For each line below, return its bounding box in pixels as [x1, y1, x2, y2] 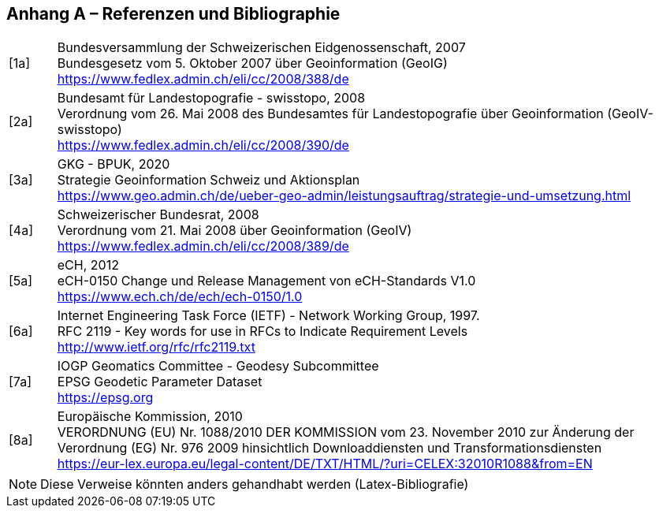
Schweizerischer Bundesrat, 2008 [57, 207, 259, 223]
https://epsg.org [57, 389, 154, 406]
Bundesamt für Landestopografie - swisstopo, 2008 [57, 90, 366, 106]
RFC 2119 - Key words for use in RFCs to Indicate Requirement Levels [57, 323, 468, 340]
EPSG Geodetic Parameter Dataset [57, 374, 262, 390]
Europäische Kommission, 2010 [57, 408, 243, 425]
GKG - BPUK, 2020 [57, 156, 170, 173]
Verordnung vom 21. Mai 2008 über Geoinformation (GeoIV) [57, 222, 412, 239]
